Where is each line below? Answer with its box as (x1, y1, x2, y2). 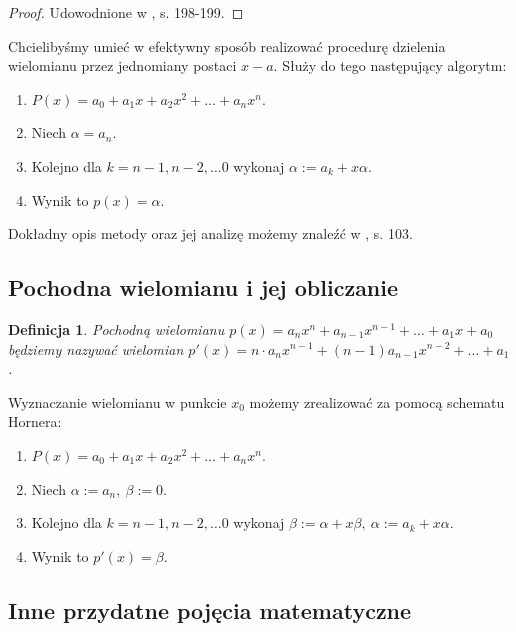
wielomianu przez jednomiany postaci (8, 55, 237, 76)
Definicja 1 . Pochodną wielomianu (8, 318, 225, 339)
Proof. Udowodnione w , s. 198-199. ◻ (8, 2, 244, 22)
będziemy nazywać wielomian (8, 338, 184, 359)
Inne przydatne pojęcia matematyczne (8, 594, 412, 625)
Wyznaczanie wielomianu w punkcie (8, 391, 227, 412)
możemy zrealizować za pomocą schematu (249, 391, 505, 412)
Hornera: (8, 411, 62, 432)
